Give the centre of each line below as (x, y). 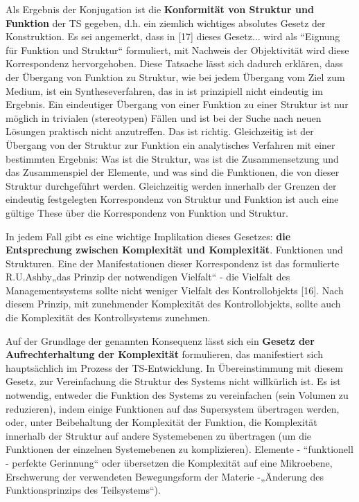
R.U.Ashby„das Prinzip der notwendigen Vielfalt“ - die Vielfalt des (148, 277)
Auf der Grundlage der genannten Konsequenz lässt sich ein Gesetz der (160, 340)
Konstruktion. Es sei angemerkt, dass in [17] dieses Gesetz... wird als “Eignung (173, 36)
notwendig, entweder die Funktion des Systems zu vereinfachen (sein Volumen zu (177, 395)
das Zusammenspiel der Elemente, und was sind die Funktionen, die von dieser (173, 172)
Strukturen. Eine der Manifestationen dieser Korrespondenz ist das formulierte (173, 263)
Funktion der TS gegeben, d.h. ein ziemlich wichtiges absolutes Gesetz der (166, 23)
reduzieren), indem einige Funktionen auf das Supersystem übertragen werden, (173, 408)
